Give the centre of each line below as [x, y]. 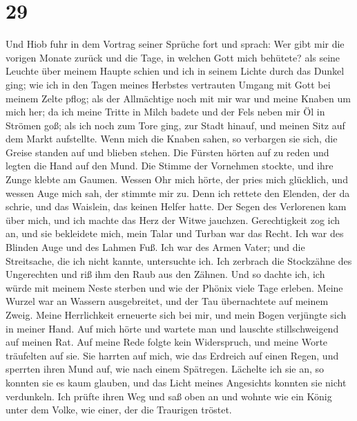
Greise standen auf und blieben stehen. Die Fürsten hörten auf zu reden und [167, 152]
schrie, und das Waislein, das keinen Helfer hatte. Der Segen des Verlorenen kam [176, 206]
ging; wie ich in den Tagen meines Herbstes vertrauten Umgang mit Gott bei [168, 84]
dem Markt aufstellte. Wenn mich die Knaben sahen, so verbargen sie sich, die [172, 139]
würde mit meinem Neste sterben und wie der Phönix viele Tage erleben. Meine [174, 287]
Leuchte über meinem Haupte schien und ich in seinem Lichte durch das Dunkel [175, 71]
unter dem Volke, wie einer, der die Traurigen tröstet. [119, 410]
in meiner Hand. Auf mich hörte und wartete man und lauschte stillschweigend [172, 328]
